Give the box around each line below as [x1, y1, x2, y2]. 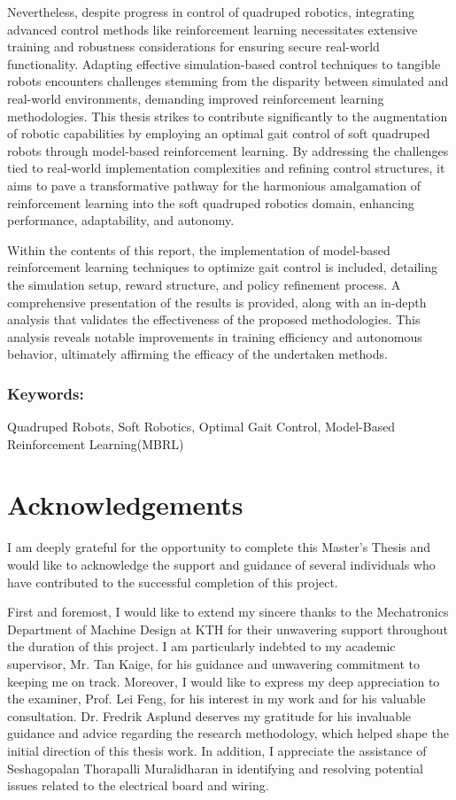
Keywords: [7, 382, 84, 404]
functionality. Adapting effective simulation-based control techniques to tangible [7, 54, 441, 73]
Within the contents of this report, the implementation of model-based [7, 240, 390, 259]
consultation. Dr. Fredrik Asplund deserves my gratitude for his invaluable [7, 706, 412, 725]
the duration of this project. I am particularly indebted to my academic [7, 637, 396, 656]
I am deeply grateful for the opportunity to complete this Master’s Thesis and [7, 538, 431, 556]
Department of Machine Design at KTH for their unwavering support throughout [7, 619, 448, 638]
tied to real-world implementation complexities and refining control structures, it [7, 159, 445, 177]
